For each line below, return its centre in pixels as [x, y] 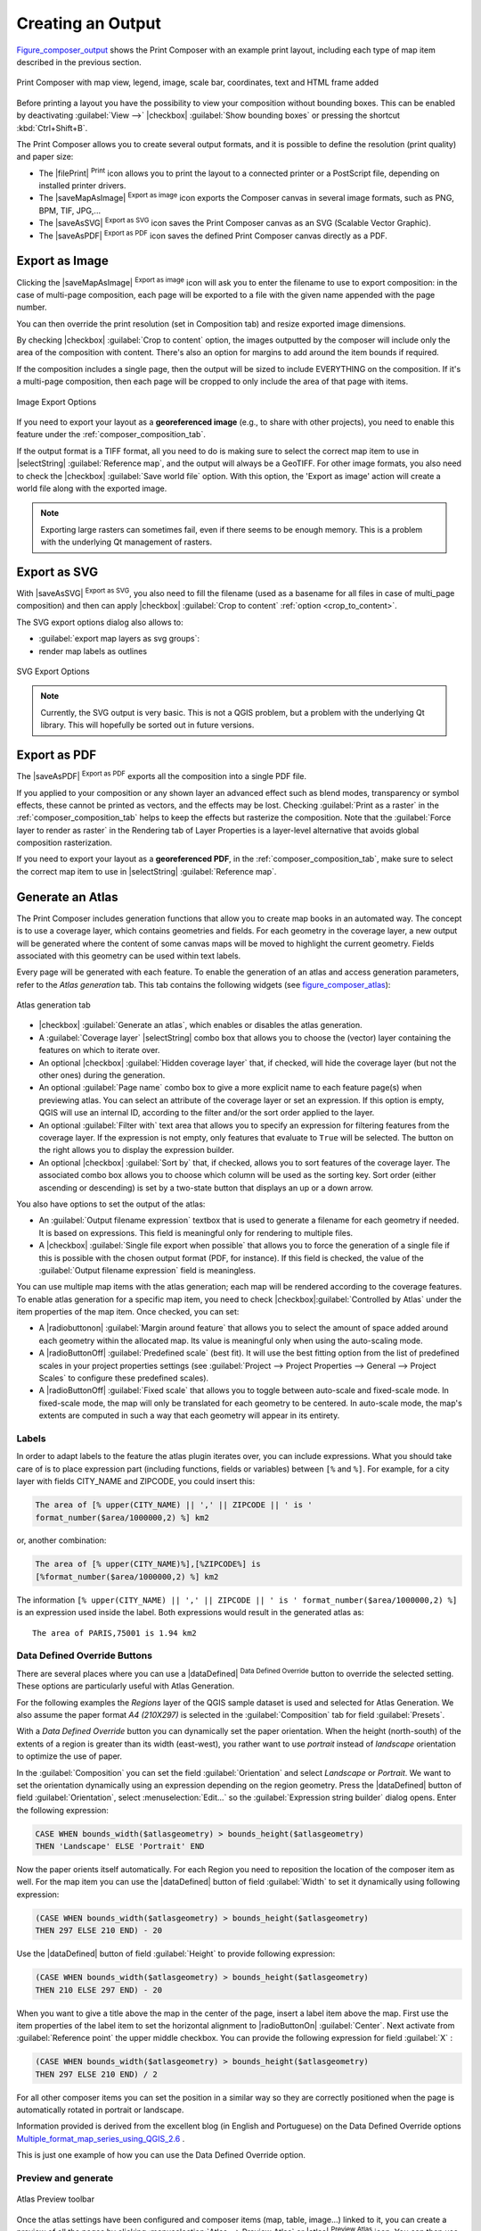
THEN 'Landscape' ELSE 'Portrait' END [120, 1846]
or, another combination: [61, 1540]
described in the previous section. [79, 62]
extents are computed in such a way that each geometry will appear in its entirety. [189, 1415]
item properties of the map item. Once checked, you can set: [128, 1312]
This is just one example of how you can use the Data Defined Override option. [161, 2155]
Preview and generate [65, 2178]
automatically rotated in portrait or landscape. [100, 2110]
